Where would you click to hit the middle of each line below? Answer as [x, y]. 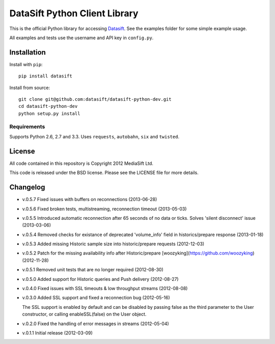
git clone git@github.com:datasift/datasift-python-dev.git [95, 99]
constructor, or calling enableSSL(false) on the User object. [84, 314]
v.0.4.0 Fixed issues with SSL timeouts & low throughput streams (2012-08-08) [105, 289]
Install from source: [30, 88]
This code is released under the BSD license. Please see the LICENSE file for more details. [104, 173]
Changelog [27, 188]
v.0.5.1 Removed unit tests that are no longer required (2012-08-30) [93, 270]
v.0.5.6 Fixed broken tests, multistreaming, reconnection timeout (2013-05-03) [104, 209]
